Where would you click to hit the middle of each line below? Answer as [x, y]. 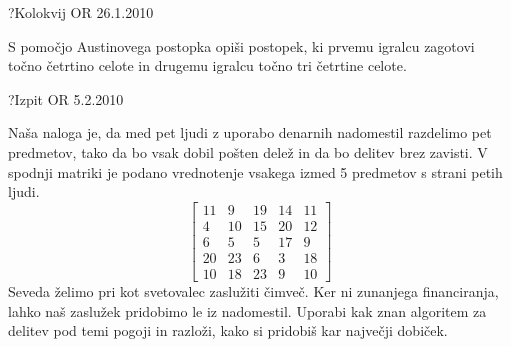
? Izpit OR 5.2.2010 [66, 98]
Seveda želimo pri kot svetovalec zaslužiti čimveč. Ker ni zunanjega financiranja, [253, 290]
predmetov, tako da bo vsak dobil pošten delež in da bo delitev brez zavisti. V [248, 151]
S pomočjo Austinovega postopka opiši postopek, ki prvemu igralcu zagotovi [241, 45]
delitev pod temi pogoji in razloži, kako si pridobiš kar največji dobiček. [228, 330]
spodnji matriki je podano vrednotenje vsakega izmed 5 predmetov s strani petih [255, 171]
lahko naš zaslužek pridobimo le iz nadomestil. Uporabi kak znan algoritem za [247, 310]
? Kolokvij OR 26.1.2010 [81, 12]
